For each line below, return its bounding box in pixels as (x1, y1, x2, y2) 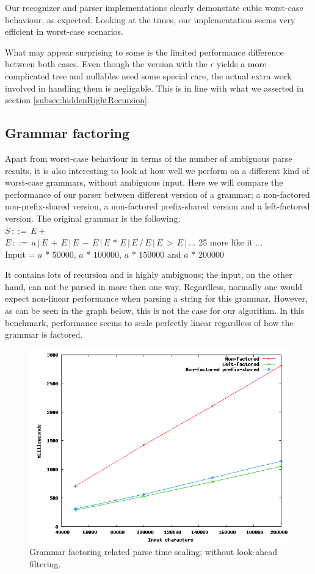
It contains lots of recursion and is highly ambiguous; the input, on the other (5, 268, 292, 281)
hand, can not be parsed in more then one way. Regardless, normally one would (5, 280, 303, 292)
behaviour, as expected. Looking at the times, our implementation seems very (5, 13, 295, 26)
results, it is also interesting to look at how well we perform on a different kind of (5, 164, 310, 176)
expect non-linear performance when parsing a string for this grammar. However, (5, 292, 308, 305)
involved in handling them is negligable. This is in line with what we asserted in (5, 81, 304, 94)
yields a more (216, 57, 267, 70)
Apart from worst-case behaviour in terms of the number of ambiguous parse (5, 151, 292, 164)
